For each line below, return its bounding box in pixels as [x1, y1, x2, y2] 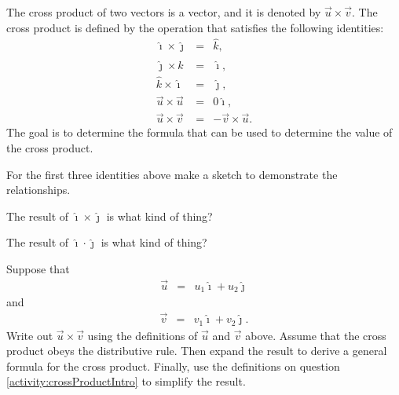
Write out [6, 327, 53, 343]
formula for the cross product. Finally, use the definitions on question [6, 357, 340, 374]
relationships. [6, 181, 71, 198]
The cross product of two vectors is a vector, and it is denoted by [6, 4, 321, 20]
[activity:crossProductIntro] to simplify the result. [6, 373, 246, 390]
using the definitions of [87, 327, 198, 343]
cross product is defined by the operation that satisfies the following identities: [6, 19, 384, 35]
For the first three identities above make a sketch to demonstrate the [6, 166, 338, 182]
